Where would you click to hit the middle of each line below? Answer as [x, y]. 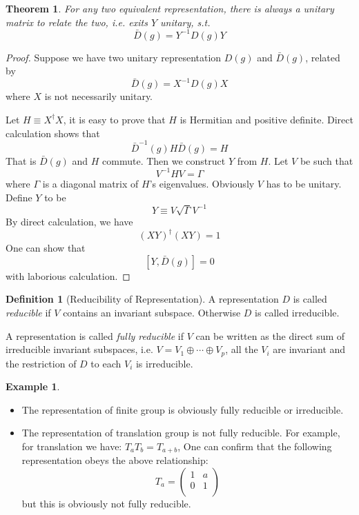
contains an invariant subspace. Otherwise [152, 312]
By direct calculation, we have [69, 222]
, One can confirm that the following [255, 446]
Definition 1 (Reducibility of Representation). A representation [142, 299]
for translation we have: [72, 446]
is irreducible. [164, 363]
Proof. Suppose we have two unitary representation [114, 57]
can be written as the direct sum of [270, 335]
